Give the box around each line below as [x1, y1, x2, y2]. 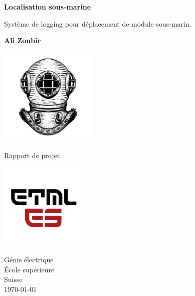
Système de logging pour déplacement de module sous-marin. [4, 18, 191, 29]
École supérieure [4, 264, 55, 274]
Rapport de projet [4, 150, 60, 160]
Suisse [4, 274, 23, 284]
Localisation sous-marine [4, 2, 91, 12]
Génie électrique [4, 254, 54, 265]
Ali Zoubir [4, 35, 41, 46]
